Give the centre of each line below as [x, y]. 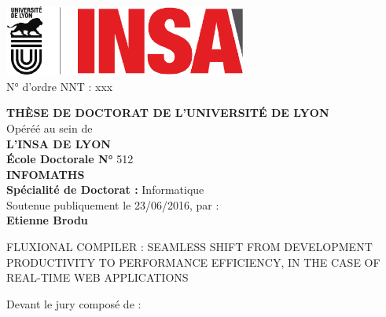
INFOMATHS [46, 174]
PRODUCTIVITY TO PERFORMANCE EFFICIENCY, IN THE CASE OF [193, 262]
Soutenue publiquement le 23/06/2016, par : [113, 204]
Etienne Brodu [47, 220]
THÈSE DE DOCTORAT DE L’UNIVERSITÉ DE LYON [168, 113]
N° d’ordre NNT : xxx [60, 86]
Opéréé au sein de [50, 128]
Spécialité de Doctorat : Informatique [105, 189]
